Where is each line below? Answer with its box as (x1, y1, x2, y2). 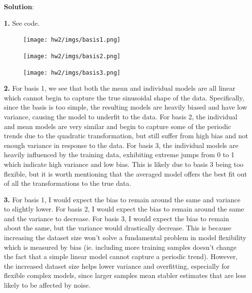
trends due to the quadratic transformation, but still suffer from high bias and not (4, 130, 248, 141)
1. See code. (4, 17, 40, 28)
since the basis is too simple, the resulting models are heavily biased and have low (4, 102, 247, 112)
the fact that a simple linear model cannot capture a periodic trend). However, (4, 251, 238, 261)
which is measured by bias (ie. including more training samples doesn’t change (4, 242, 237, 252)
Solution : (4, 1, 34, 11)
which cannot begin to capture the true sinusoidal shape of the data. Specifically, (4, 92, 244, 102)
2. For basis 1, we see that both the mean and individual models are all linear (4, 83, 236, 93)
